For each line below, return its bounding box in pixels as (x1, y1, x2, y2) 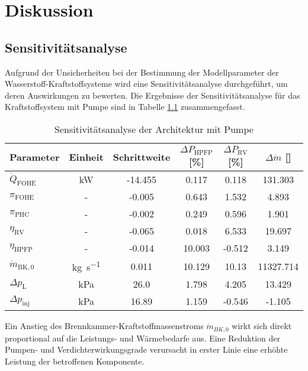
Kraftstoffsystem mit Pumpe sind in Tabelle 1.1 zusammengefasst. (5, 100, 245, 113)
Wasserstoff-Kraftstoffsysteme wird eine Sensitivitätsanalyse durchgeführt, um (5, 77, 288, 90)
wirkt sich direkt (232, 320, 292, 332)
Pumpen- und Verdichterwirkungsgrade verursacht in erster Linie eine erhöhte (5, 343, 288, 356)
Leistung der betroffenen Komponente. (5, 354, 145, 367)
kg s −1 (72, 258, 101, 274)
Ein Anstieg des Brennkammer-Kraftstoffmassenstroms (5, 320, 204, 332)
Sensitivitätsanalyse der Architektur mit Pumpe (54, 122, 254, 136)
